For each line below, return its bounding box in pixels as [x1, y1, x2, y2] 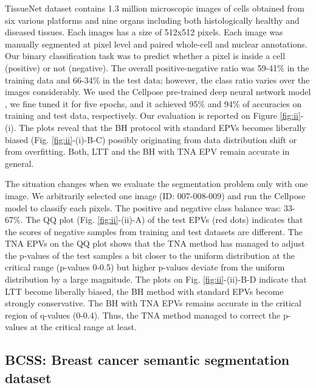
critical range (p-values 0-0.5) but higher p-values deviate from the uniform [5, 261, 285, 273]
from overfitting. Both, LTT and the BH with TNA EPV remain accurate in [5, 145, 290, 158]
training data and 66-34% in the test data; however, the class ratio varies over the [5, 73, 310, 86]
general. [5, 157, 34, 169]
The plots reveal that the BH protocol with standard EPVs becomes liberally [19, 121, 306, 133]
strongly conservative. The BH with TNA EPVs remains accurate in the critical [5, 297, 301, 309]
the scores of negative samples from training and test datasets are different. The [5, 225, 303, 238]
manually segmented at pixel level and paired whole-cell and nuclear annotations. [5, 37, 307, 50]
